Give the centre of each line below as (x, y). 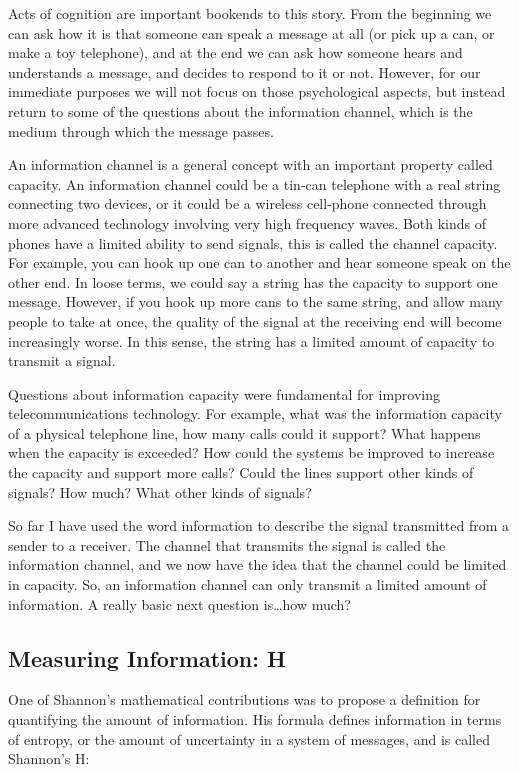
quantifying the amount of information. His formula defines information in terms (255, 719)
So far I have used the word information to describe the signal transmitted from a (259, 525)
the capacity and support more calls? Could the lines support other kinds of (241, 472)
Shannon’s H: (49, 758)
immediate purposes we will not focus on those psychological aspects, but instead (257, 91)
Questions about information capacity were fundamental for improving (224, 393)
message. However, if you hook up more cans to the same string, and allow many (255, 301)
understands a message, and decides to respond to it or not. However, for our (244, 71)
